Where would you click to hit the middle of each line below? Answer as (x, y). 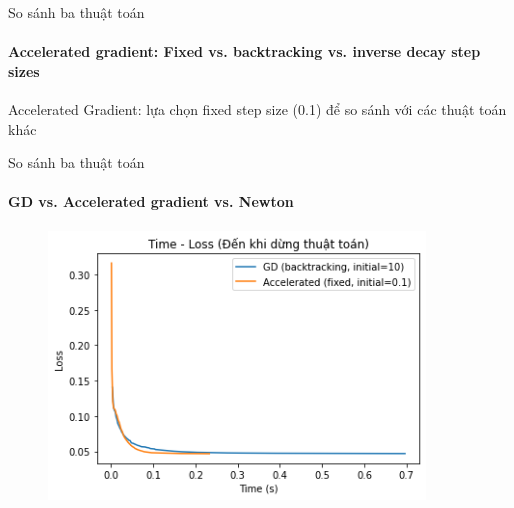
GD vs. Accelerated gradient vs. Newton (151, 201)
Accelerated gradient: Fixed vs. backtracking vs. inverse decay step (244, 51)
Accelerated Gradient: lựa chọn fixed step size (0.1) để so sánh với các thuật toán (257, 108)
